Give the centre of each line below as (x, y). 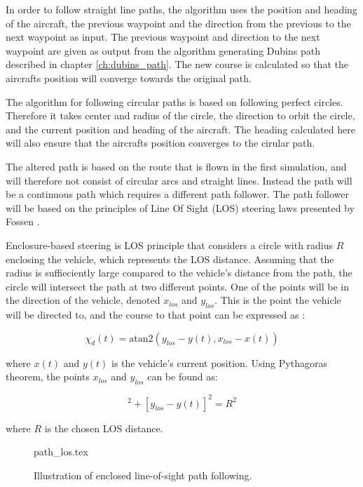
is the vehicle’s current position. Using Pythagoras (219, 362)
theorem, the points (48, 376)
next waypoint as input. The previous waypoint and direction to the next (163, 37)
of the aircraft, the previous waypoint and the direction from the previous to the (178, 23)
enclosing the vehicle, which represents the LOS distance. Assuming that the (170, 259)
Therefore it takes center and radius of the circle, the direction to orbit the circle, (180, 115)
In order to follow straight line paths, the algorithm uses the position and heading (181, 9)
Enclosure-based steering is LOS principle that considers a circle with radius (170, 245)
